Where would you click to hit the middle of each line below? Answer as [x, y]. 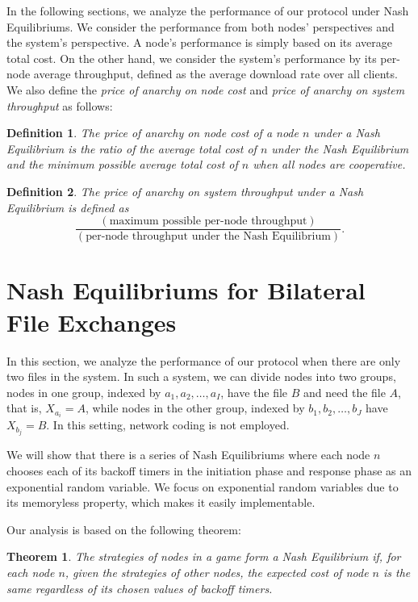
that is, [24, 408]
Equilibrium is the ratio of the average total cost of [132, 148]
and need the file [345, 392]
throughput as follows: [60, 105]
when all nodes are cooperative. [329, 164]
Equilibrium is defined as [68, 207]
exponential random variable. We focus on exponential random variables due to [203, 486]
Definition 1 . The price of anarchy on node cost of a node [153, 133]
